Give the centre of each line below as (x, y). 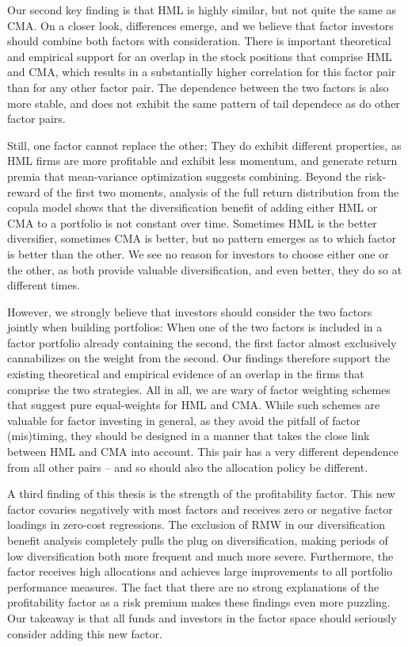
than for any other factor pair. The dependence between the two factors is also (198, 87)
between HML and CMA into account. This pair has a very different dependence (203, 452)
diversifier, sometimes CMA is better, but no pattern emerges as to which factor (202, 238)
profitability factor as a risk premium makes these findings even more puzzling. (199, 602)
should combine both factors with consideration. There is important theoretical (199, 41)
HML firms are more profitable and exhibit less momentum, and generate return (202, 161)
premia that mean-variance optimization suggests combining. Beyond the (184, 176)
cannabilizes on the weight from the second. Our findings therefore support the (199, 358)
